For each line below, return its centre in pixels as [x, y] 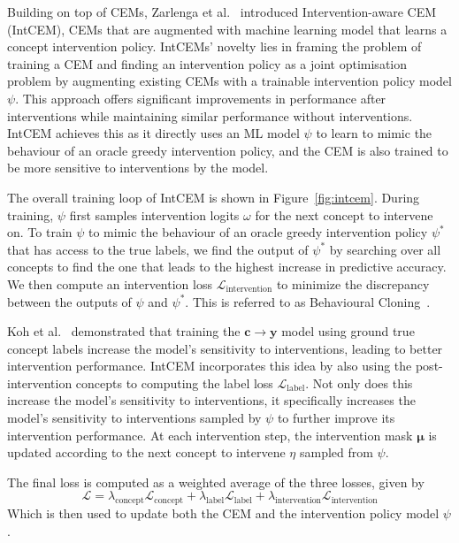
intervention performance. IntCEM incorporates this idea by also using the [210, 366]
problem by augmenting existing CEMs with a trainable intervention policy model [229, 81]
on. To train [40, 232]
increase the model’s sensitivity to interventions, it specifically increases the [211, 400]
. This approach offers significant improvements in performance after [201, 98]
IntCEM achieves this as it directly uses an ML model [153, 133]
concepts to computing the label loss [174, 382]
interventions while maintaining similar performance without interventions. [210, 115]
